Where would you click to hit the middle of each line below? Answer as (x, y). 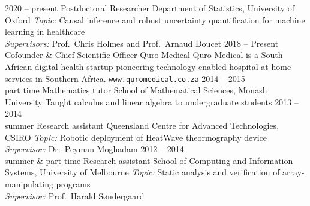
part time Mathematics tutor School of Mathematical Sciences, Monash (136, 90)
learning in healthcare (45, 31)
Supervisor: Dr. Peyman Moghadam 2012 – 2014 (94, 149)
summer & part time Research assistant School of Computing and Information (149, 160)
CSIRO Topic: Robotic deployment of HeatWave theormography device (136, 137)
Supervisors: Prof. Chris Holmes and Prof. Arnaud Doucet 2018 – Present (142, 43)
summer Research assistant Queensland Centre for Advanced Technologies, (142, 125)
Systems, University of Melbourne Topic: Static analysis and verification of (142, 172)
